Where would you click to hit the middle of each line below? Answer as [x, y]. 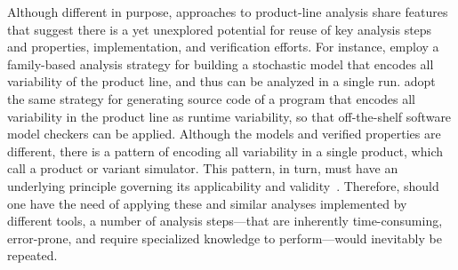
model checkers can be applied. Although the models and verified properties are [224, 134]
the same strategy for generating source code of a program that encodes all [212, 98]
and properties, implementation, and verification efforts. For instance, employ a [223, 47]
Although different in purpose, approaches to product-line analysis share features [228, 12]
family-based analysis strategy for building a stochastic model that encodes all [221, 64]
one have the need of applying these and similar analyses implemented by [207, 203]
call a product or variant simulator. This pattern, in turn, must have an [203, 168]
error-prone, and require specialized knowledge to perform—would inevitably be [225, 238]
